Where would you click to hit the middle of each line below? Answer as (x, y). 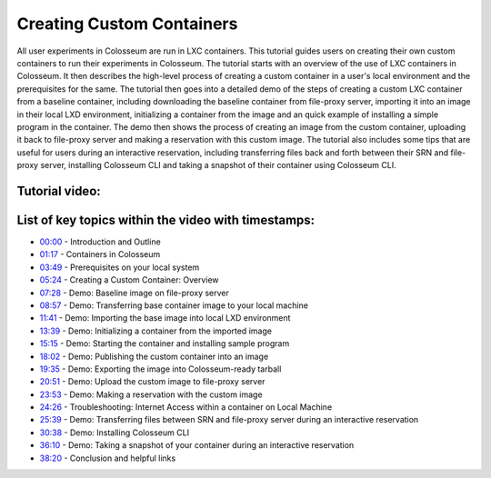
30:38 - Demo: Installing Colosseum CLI (115, 433)
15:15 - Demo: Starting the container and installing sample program (165, 344)
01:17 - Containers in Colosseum (100, 254)
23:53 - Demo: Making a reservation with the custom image (151, 394)
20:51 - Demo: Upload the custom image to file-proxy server (152, 382)
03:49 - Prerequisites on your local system (120, 267)
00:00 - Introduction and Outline (100, 242)
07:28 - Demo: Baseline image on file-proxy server (134, 293)
